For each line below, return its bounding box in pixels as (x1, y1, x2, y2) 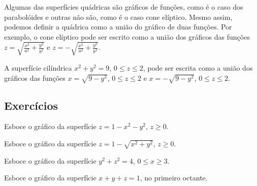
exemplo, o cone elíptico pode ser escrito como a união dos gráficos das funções (4, 31, 250, 42)
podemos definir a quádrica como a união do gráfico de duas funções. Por (4, 21, 232, 32)
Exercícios (4, 97, 58, 113)
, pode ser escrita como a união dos (143, 62, 253, 73)
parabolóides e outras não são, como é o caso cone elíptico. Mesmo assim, (4, 11, 233, 22)
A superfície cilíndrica (4, 62, 72, 73)
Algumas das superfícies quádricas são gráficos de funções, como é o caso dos (4, 2, 243, 12)
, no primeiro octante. (140, 172, 208, 183)
